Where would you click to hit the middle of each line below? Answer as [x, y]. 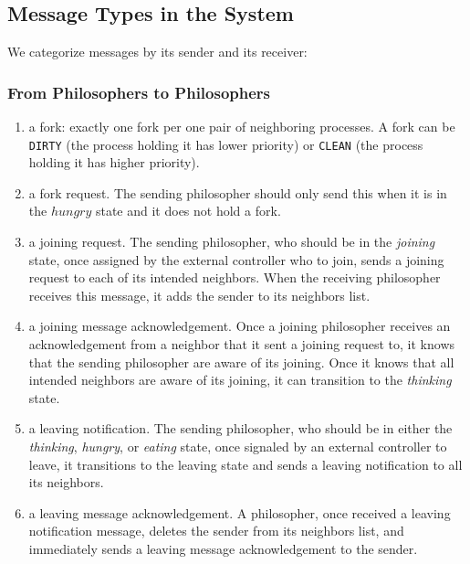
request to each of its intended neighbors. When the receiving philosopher [235, 277]
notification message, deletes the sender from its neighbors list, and [216, 531]
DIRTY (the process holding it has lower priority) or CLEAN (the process [226, 144]
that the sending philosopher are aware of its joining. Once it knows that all [241, 362]
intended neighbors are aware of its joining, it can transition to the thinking [240, 380]
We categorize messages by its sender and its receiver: [157, 52]
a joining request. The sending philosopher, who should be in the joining [232, 242]
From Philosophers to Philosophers [139, 92]
